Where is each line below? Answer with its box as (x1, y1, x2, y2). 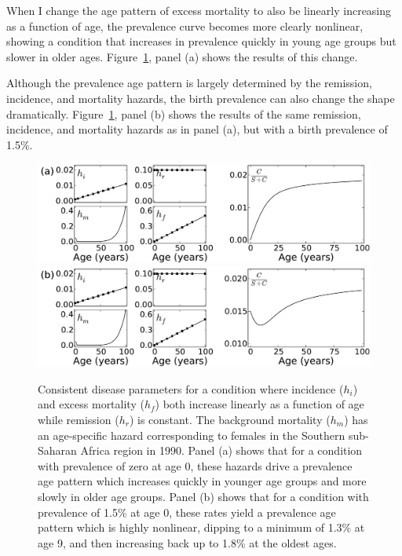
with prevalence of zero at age (38, 457, 181, 474)
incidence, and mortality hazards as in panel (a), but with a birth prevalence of (6, 121, 388, 137)
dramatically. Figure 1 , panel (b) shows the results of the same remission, (6, 105, 361, 122)
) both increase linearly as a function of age (155, 396, 364, 412)
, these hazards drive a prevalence (190, 457, 353, 474)
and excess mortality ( (38, 396, 144, 412)
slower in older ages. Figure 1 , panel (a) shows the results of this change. (6, 48, 358, 64)
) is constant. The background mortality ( (129, 411, 331, 427)
